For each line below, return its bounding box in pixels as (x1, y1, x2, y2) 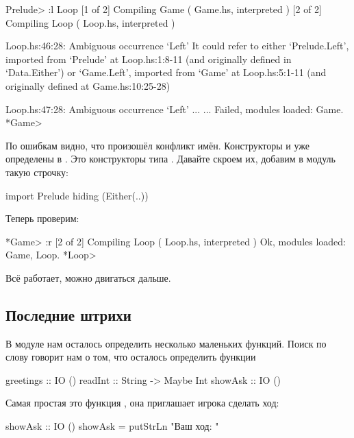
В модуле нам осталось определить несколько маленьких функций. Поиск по (5, 336, 327, 350)
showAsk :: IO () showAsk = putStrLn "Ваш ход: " (5, 419, 219, 433)
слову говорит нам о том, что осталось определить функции (5, 350, 256, 364)
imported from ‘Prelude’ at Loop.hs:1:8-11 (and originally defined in (5, 51, 292, 66)
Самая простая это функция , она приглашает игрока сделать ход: (5, 396, 279, 410)
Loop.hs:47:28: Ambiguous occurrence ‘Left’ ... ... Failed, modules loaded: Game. (5, 101, 344, 116)
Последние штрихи (5, 304, 131, 325)
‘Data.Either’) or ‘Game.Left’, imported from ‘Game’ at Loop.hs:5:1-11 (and (5, 65, 327, 80)
